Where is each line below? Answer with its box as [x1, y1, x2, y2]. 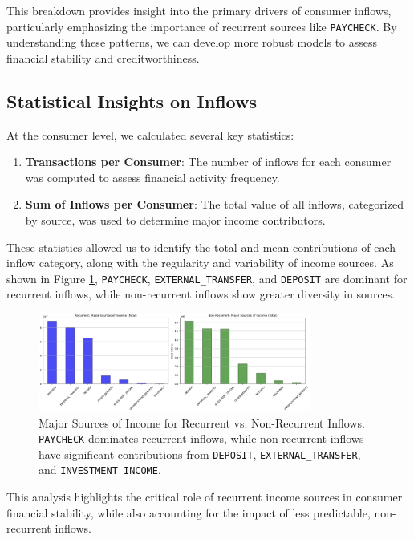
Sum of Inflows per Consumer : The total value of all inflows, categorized [25, 196, 404, 213]
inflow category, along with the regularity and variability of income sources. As [6, 254, 394, 271]
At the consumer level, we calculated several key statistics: [6, 126, 294, 143]
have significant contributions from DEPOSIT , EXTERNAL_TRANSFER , [39, 445, 361, 462]
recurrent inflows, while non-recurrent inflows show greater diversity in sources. [6, 286, 396, 302]
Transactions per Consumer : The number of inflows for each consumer [25, 153, 392, 170]
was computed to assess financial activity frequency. [25, 168, 280, 185]
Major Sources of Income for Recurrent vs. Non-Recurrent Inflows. [39, 414, 365, 431]
